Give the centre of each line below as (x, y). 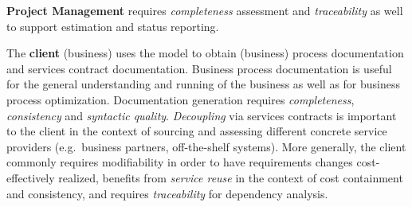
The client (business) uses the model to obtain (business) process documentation (205, 53)
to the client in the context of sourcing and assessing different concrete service (197, 131)
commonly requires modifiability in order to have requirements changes (180, 162)
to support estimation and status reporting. (113, 26)
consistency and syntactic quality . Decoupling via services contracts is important (202, 115)
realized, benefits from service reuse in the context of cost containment (231, 177)
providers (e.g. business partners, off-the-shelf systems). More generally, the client (206, 146)
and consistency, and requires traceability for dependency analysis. (167, 193)
